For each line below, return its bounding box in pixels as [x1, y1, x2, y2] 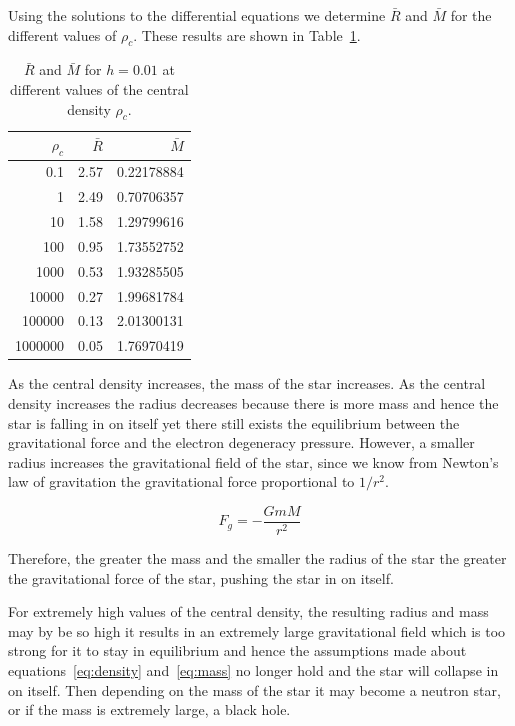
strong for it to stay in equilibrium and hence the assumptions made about [8, 640, 467, 661]
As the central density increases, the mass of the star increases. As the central [8, 373, 486, 394]
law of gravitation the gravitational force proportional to [8, 471, 355, 492]
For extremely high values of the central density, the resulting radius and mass [8, 601, 489, 622]
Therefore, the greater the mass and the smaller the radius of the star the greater [8, 548, 507, 569]
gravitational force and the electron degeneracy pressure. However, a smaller [8, 432, 475, 453]
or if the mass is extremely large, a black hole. [8, 699, 291, 720]
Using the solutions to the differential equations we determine [8, 5, 386, 25]
